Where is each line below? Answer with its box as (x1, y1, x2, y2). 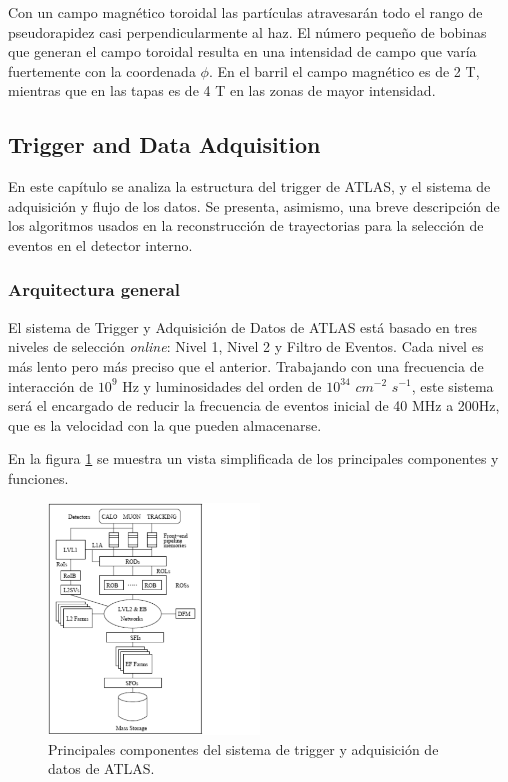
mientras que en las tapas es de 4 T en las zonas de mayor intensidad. (8, 80, 436, 101)
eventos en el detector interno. (8, 234, 193, 255)
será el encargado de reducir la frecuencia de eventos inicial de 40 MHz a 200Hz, (8, 395, 500, 416)
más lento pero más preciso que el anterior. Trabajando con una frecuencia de (8, 355, 484, 376)
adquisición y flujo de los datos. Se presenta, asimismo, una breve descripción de (8, 195, 500, 216)
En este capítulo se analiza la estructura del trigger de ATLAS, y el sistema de (8, 176, 491, 197)
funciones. (8, 467, 69, 488)
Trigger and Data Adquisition (8, 129, 321, 160)
